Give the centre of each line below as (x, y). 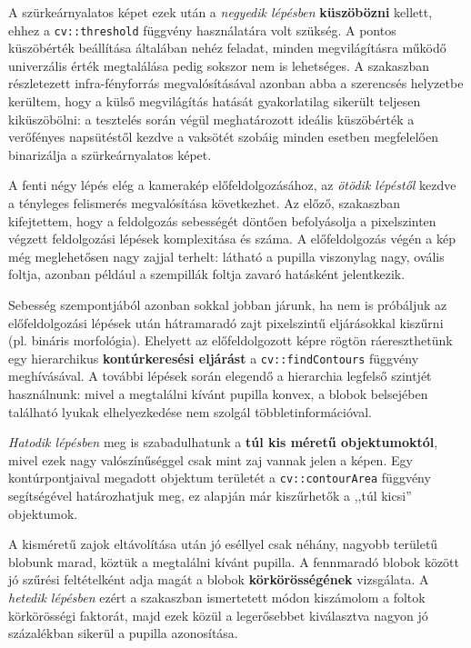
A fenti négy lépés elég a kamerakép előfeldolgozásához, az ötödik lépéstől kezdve (232, 185)
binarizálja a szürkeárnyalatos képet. (110, 154)
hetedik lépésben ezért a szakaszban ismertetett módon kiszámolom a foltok (217, 597)
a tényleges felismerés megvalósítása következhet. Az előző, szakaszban (204, 203)
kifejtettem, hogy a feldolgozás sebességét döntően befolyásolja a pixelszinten (222, 220)
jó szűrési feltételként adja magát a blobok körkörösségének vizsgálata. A (219, 579)
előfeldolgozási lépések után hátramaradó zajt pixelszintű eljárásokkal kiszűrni (226, 322)
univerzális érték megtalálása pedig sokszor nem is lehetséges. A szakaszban (219, 65)
